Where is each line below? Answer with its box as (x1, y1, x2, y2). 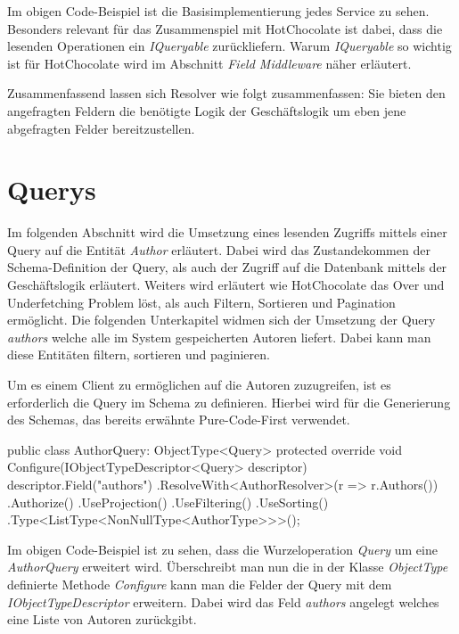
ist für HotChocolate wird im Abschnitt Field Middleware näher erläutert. (7, 54, 412, 72)
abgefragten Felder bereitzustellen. (7, 119, 195, 137)
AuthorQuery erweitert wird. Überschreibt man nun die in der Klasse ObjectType (7, 557, 448, 576)
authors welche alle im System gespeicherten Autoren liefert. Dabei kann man (7, 327, 431, 346)
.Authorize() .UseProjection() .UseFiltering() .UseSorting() (7, 492, 329, 511)
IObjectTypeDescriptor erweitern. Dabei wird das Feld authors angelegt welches (7, 592, 439, 611)
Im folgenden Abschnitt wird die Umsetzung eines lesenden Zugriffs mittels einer (7, 223, 447, 242)
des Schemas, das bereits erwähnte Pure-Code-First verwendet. (7, 410, 350, 429)
